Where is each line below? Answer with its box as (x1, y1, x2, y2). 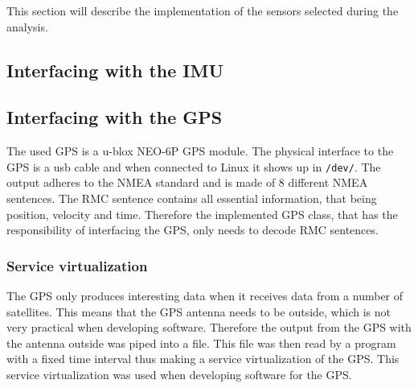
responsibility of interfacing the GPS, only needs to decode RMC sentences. (6, 221, 379, 238)
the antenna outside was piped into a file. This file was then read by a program (6, 334, 396, 351)
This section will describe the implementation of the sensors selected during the (6, 2, 399, 19)
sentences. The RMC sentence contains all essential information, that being (6, 190, 377, 207)
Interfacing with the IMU (6, 57, 223, 82)
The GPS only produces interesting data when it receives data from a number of (6, 287, 404, 304)
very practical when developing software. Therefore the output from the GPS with (6, 319, 412, 336)
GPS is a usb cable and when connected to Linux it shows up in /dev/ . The (6, 158, 381, 175)
